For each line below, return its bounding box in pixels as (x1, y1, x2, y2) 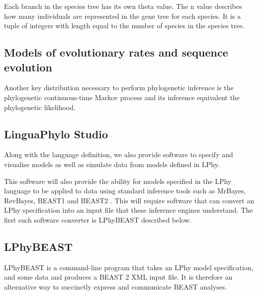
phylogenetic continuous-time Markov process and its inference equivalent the (4, 92, 240, 102)
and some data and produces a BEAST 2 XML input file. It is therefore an (4, 272, 233, 282)
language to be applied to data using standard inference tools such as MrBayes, (4, 185, 246, 196)
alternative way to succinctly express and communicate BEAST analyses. (4, 281, 227, 292)
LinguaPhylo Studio (4, 126, 108, 141)
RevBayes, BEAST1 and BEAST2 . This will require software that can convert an (4, 195, 255, 205)
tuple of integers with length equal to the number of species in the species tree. (4, 20, 245, 31)
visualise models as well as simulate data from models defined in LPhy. (4, 159, 220, 169)
